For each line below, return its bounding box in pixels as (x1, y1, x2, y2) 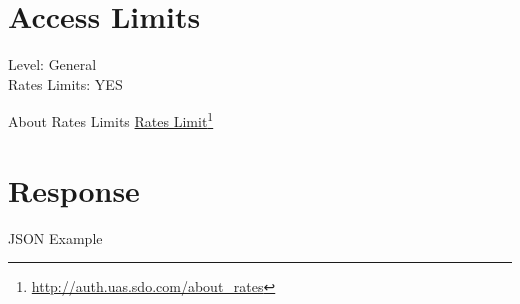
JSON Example (8, 227, 103, 248)
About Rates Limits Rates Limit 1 (8, 108, 214, 131)
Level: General (8, 54, 97, 75)
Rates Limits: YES (8, 73, 123, 94)
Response (8, 169, 140, 210)
